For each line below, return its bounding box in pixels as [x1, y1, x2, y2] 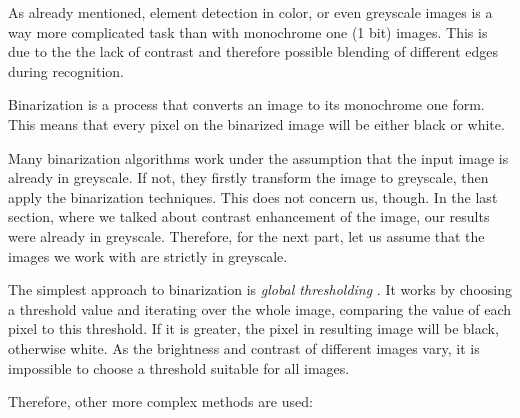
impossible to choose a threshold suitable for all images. [8, 357, 350, 378]
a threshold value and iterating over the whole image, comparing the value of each [8, 298, 512, 319]
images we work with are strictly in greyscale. [8, 245, 288, 266]
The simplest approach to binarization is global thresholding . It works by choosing [8, 279, 512, 300]
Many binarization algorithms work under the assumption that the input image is [8, 147, 509, 168]
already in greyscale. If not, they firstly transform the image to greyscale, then [8, 167, 489, 188]
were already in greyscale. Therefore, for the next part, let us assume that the [8, 225, 485, 246]
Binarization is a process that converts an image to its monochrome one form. [8, 94, 485, 115]
